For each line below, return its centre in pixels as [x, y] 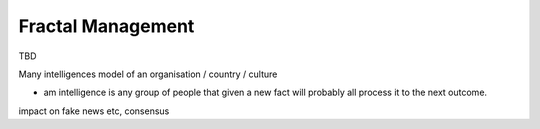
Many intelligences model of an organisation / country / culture [148, 74]
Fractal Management [106, 26]
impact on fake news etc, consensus [94, 111]
